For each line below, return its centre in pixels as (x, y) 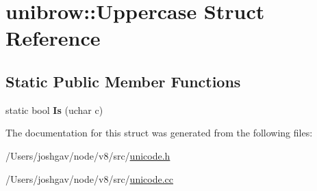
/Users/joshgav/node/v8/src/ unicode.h (88, 155)
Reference (53, 38)
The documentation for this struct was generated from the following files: (159, 133)
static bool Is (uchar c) (54, 109)
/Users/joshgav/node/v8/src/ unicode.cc (90, 178)
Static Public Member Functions (123, 81)
